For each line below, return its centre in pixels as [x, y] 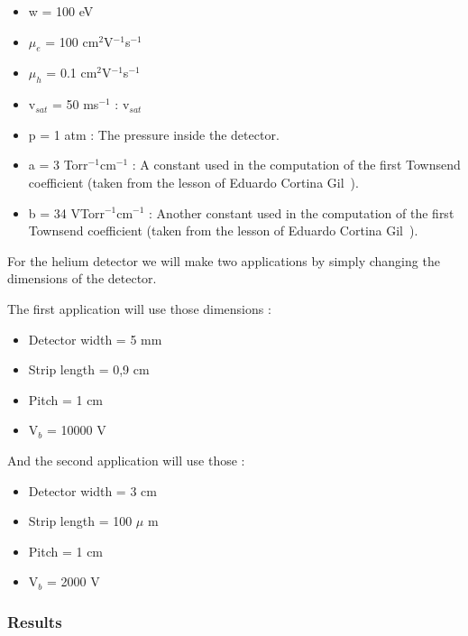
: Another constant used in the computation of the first [302, 212]
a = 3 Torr [58, 165]
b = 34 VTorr [66, 212]
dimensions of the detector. [82, 278]
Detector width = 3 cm [92, 490]
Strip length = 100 [80, 521]
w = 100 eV [61, 11]
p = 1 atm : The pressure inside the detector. [154, 134]
